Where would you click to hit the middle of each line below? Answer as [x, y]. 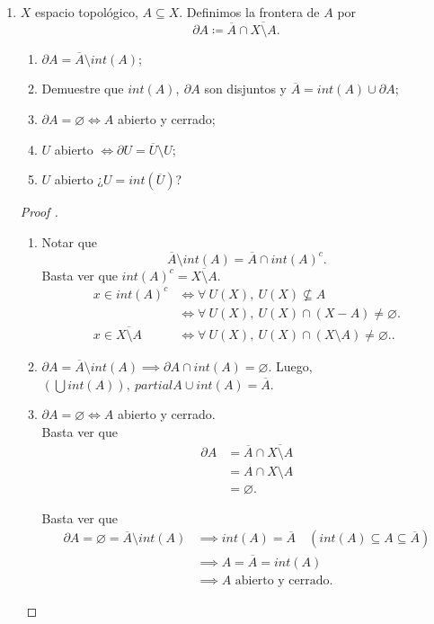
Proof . [39, 212]
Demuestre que [83, 89]
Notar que [70, 241]
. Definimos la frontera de [249, 12]
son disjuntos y [246, 89]
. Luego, [290, 366]
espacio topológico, [87, 12]
